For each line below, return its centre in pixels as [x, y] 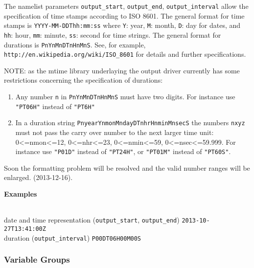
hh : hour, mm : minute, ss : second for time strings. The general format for [113, 34]
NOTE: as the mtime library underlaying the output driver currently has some [122, 70]
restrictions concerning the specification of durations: [83, 80]
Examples [21, 194]
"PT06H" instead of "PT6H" [55, 106]
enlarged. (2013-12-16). [38, 177]
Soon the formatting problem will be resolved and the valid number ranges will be [127, 167]
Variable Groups [37, 259]
